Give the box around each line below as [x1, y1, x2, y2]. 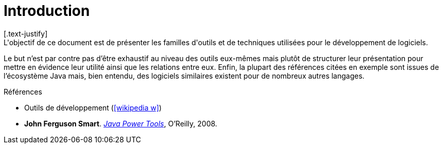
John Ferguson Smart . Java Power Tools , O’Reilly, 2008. [24, 119, 218, 128]
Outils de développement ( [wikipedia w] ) [24, 103, 162, 112]
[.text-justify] [4, 29, 48, 38]
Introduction [4, 2, 90, 20]
